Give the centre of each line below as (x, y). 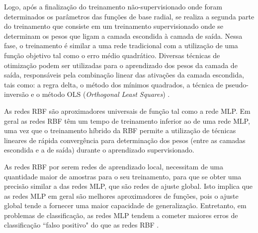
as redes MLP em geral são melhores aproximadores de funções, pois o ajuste (121, 195)
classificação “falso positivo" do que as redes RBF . (82, 225)
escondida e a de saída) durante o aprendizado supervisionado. (99, 150)
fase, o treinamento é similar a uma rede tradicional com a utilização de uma (121, 45)
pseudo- (237, 84)
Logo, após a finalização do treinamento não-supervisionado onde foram (113, 6)
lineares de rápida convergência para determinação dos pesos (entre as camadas (125, 140)
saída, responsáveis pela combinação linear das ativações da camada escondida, (124, 75)
